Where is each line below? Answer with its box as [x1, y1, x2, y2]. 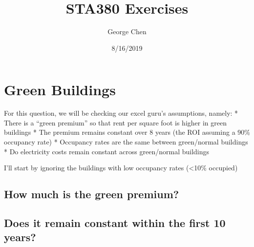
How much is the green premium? [4, 186, 179, 202]
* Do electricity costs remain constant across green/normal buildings [4, 146, 210, 156]
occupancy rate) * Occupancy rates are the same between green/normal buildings [4, 137, 248, 147]
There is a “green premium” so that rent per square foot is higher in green [4, 117, 227, 127]
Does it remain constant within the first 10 [4, 215, 226, 230]
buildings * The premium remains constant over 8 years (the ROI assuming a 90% [4, 127, 250, 137]
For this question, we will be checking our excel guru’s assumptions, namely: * [4, 108, 238, 118]
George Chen [107, 26, 147, 37]
